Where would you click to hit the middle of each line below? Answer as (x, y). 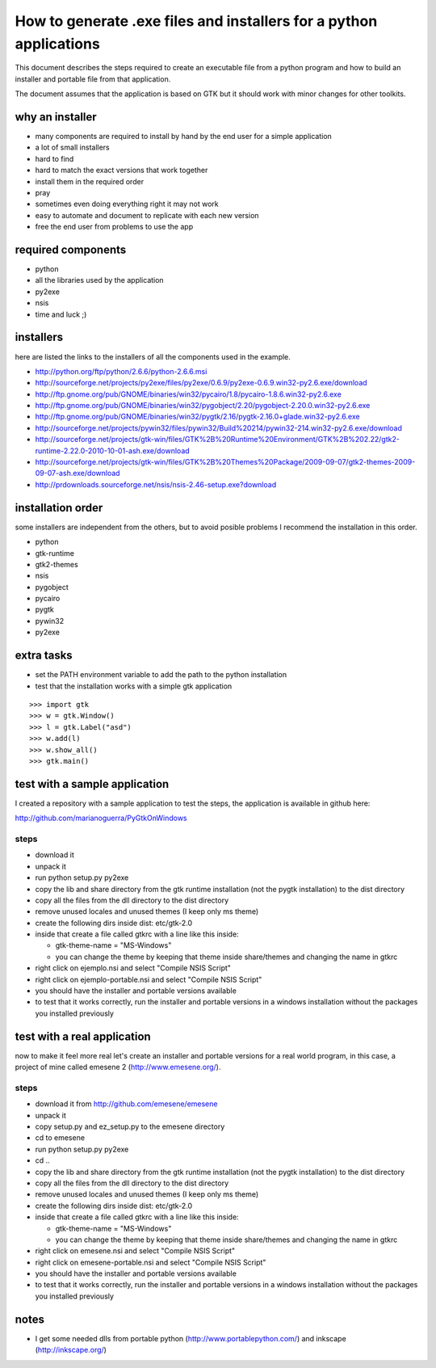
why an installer (56, 117)
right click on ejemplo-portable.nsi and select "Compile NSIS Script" (149, 979)
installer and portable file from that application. (93, 79)
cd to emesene (60, 1138)
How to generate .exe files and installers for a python (196, 21)
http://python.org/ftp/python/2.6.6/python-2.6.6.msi (121, 371)
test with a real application (83, 1036)
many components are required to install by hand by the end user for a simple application (184, 137)
